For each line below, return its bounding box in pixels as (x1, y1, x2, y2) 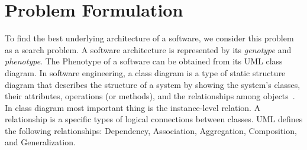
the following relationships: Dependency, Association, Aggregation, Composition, (5, 124, 297, 136)
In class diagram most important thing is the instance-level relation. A (5, 101, 261, 113)
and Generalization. (5, 136, 76, 148)
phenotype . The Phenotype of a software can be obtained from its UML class (5, 55, 283, 67)
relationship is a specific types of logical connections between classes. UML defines (5, 113, 303, 125)
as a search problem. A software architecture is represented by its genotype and (5, 43, 292, 56)
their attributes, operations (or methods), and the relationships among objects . (5, 90, 295, 102)
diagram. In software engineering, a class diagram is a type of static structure (5, 66, 286, 79)
